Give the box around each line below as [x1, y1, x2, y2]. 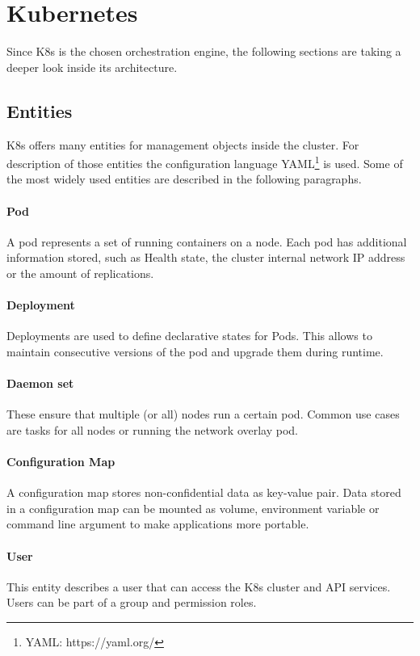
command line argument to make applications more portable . [6, 515, 309, 532]
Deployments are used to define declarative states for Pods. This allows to [6, 327, 372, 344]
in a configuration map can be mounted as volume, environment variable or [6, 499, 380, 516]
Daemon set [6, 375, 74, 392]
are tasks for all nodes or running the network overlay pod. [6, 421, 298, 438]
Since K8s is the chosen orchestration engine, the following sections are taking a [6, 43, 401, 60]
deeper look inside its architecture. [6, 58, 178, 75]
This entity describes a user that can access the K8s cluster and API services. [6, 578, 391, 595]
